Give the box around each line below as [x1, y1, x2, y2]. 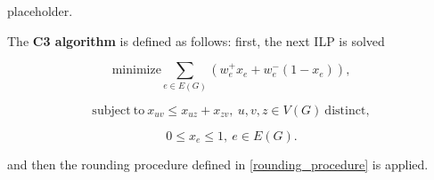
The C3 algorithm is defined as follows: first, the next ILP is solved [7, 31, 385, 50]
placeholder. [7, 2, 73, 20]
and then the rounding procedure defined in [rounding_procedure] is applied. [7, 154, 429, 173]
